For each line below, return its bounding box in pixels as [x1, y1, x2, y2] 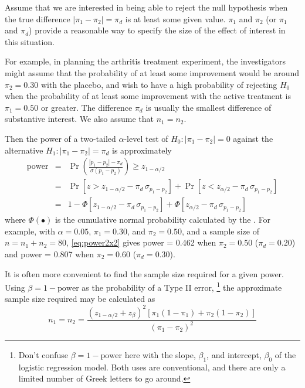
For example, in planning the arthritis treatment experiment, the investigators [5, 55, 286, 67]
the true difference [5, 12, 70, 25]
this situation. [5, 35, 55, 47]
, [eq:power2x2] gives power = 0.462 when [66, 236, 216, 249]
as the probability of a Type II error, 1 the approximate [82, 280, 282, 293]
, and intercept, [206, 348, 262, 360]
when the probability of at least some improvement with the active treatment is [5, 90, 291, 102]
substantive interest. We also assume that [5, 113, 154, 125]
